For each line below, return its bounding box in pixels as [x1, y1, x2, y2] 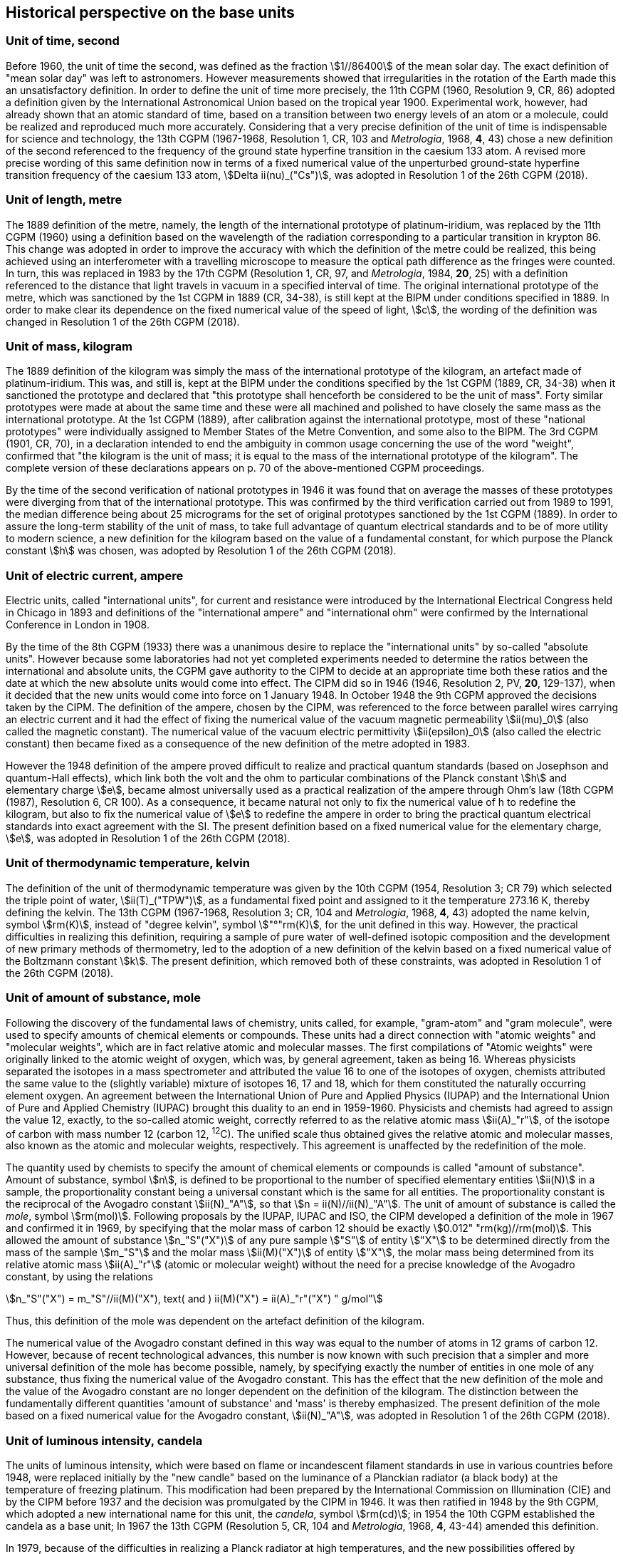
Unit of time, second [6, 33, 120, 48]
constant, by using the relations [6, 1270, 153, 1283]
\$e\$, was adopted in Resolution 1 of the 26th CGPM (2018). [6, 832, 290, 845]
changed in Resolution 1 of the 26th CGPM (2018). [6, 315, 240, 328]
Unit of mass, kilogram [6, 338, 133, 353]
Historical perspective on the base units [6, 4, 295, 21]
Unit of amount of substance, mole [6, 990, 201, 1005]
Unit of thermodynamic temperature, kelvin [6, 856, 250, 871]
